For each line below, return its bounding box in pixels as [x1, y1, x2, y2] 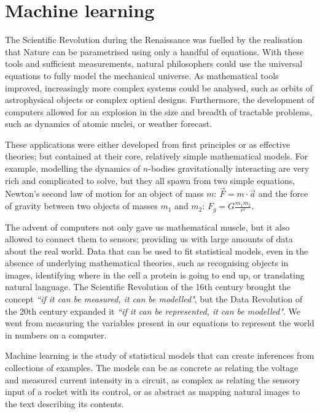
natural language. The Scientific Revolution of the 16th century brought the [5, 280, 291, 293]
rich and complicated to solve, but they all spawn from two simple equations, [5, 174, 295, 186]
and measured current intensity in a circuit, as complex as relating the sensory [5, 373, 300, 386]
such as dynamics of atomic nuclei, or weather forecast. [5, 117, 213, 130]
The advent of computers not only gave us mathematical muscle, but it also [5, 220, 290, 233]
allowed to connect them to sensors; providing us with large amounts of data [5, 232, 293, 245]
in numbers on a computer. [5, 328, 107, 341]
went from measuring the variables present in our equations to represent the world [5, 316, 314, 329]
